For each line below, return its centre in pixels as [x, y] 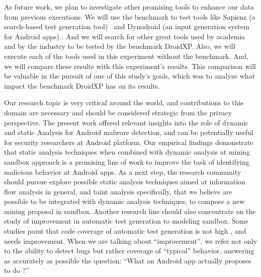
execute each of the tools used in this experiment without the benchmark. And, [126, 56]
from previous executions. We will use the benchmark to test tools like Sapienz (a [130, 16]
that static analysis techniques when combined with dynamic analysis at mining [127, 152]
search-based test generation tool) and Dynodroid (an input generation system [127, 26]
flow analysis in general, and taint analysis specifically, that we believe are [118, 191]
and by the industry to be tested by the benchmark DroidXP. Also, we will [120, 46]
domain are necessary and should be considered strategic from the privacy [118, 112]
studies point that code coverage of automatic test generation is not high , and [125, 231]
